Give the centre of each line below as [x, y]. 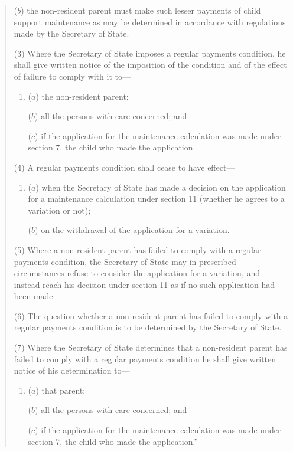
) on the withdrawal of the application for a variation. [132, 230]
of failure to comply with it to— [72, 76]
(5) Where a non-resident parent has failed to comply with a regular [137, 249]
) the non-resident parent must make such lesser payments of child [141, 10]
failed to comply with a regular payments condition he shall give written [145, 358]
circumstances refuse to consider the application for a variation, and [137, 273]
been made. [35, 296]
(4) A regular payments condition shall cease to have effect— [124, 167]
